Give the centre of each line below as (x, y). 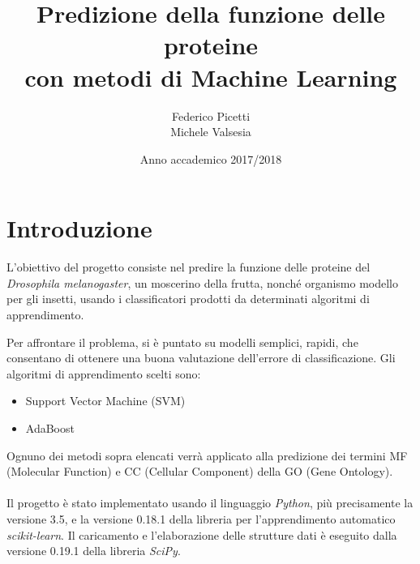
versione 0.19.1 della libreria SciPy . (94, 551)
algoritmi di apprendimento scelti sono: (104, 373)
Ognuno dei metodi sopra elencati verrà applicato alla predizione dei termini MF (207, 455)
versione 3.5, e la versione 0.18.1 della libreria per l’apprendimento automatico (201, 518)
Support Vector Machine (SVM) (105, 401)
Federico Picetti (211, 115)
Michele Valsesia (211, 132)
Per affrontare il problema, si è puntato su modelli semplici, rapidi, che (182, 342)
